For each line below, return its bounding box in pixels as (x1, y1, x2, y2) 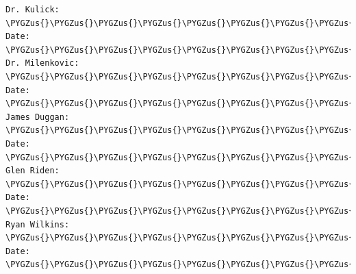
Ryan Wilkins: (5, 219, 70, 229)
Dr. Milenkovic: (5, 58, 79, 68)
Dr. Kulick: (5, 5, 60, 14)
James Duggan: (5, 112, 70, 122)
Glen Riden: (5, 166, 60, 176)
